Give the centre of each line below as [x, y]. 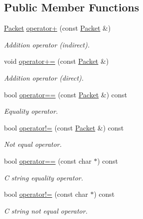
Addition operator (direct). [44, 77]
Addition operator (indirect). [47, 44]
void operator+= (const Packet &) [56, 61]
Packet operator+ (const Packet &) [57, 28]
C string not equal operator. [46, 210]
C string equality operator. [44, 177]
